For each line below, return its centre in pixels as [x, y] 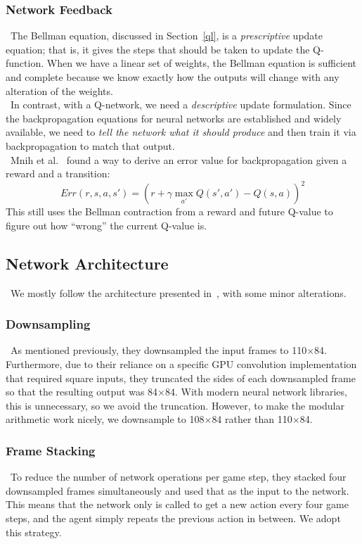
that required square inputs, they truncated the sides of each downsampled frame [181, 378]
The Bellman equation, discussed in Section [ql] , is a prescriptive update [167, 36]
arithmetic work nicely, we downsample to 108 [105, 419]
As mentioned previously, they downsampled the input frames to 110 [159, 350]
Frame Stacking [51, 450]
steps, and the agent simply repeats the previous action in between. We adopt [173, 518]
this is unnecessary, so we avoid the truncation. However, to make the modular [175, 405]
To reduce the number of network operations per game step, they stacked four [178, 477]
